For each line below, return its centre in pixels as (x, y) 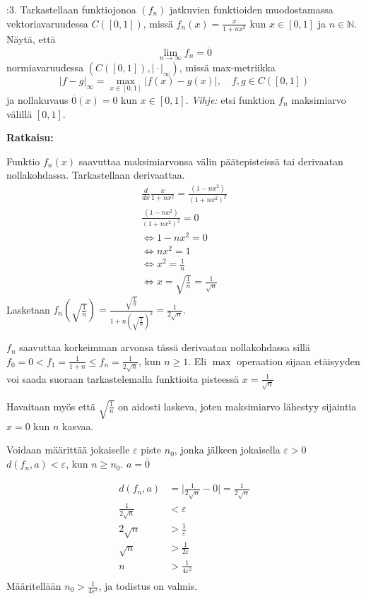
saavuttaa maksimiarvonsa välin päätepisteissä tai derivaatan (211, 161)
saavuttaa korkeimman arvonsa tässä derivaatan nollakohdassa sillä (165, 347)
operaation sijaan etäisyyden (299, 361)
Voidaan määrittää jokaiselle (68, 450)
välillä (19, 113)
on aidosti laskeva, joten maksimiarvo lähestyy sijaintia (237, 406)
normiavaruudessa (45, 67)
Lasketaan (28, 309)
